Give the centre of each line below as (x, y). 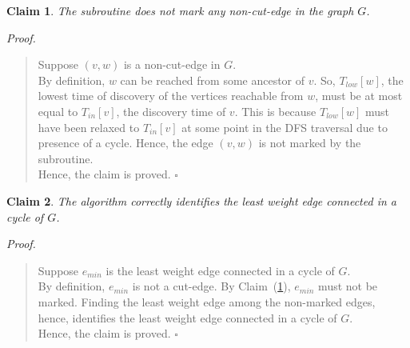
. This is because (275, 111)
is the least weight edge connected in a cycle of (220, 270)
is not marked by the (310, 143)
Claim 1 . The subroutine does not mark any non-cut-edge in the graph (180, 10)
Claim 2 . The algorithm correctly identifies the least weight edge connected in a (201, 200)
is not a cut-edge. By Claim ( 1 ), (211, 286)
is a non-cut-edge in (172, 64)
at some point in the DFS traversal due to (285, 127)
